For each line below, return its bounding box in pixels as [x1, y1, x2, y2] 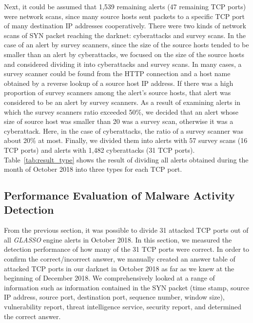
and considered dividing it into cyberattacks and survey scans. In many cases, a [4, 59, 242, 69]
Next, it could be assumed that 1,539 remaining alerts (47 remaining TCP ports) [4, 1, 246, 11]
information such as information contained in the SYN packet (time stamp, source [4, 282, 250, 292]
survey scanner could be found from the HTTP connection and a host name [4, 68, 231, 79]
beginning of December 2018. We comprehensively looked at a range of [4, 273, 215, 283]
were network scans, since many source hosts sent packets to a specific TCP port [4, 11, 245, 21]
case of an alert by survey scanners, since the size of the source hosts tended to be [4, 40, 249, 50]
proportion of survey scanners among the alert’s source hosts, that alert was [4, 87, 231, 98]
